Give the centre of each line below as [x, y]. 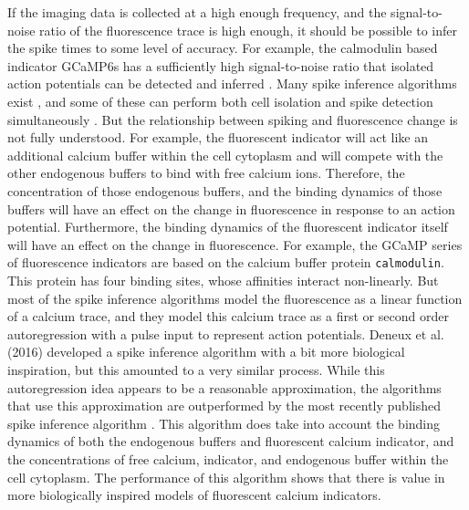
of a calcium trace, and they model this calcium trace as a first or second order [228, 316]
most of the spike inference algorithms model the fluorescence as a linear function [235, 298]
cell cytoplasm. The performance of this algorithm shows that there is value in [226, 477]
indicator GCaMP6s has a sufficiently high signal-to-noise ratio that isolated [221, 65]
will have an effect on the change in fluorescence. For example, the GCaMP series [235, 244]
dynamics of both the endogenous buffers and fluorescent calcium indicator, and [231, 441]
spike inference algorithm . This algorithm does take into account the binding [224, 423]
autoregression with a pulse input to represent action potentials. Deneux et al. [226, 333]
